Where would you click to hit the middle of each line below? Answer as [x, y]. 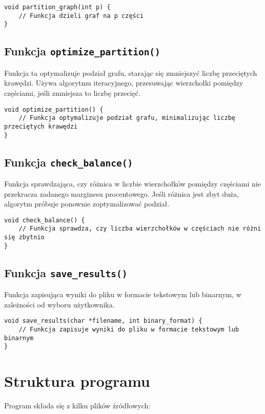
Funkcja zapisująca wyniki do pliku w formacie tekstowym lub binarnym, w [123, 294]
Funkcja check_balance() [69, 162]
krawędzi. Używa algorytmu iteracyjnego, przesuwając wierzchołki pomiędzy [124, 83]
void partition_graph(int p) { [57, 7]
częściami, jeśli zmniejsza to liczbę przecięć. [72, 92]
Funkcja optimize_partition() [82, 51]
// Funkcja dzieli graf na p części [81, 16]
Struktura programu [77, 381]
